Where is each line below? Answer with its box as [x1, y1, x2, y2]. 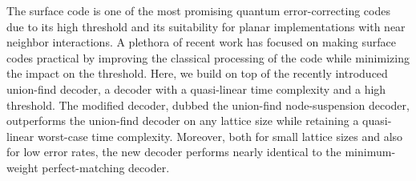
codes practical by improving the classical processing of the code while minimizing [6, 49, 410, 66]
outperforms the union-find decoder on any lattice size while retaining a [6, 112, 359, 129]
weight [6, 159, 38, 175]
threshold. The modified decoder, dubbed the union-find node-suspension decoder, [6, 96, 410, 113]
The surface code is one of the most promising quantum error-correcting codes [6, 2, 390, 18]
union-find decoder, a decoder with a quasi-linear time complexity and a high [6, 80, 386, 97]
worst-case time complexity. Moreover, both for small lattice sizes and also [37, 127, 403, 144]
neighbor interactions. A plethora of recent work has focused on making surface [6, 34, 396, 50]
